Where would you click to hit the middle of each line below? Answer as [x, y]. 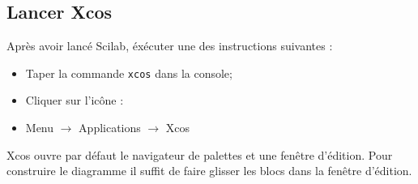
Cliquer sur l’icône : [75, 100]
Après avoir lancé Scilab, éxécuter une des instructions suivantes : [170, 46]
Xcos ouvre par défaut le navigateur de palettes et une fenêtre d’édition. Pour [200, 154]
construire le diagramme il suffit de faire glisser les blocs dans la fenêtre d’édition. [209, 171]
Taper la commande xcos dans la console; [129, 73]
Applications [110, 128]
